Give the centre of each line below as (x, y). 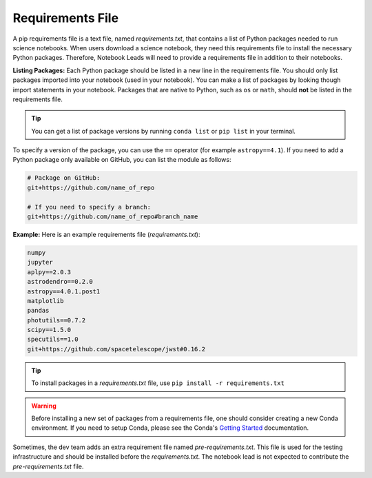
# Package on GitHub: (64, 178)
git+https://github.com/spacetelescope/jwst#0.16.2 (116, 349)
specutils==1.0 (53, 340)
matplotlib (45, 301)
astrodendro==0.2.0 (60, 282)
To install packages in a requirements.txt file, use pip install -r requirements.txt (158, 383)
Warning (44, 406)
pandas (38, 311)
